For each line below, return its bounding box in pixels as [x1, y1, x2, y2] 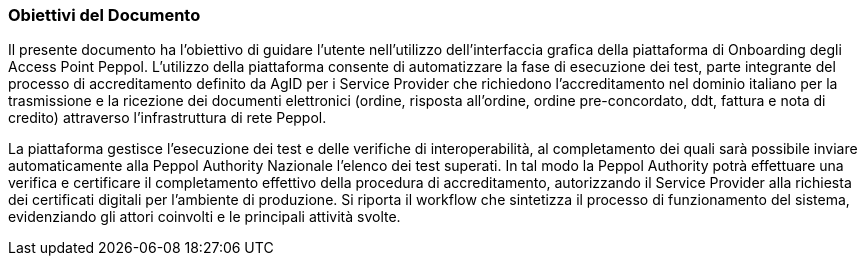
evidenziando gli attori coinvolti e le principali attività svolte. [8, 208, 401, 226]
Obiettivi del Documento [8, 5, 201, 25]
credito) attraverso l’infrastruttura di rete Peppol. [8, 109, 327, 127]
